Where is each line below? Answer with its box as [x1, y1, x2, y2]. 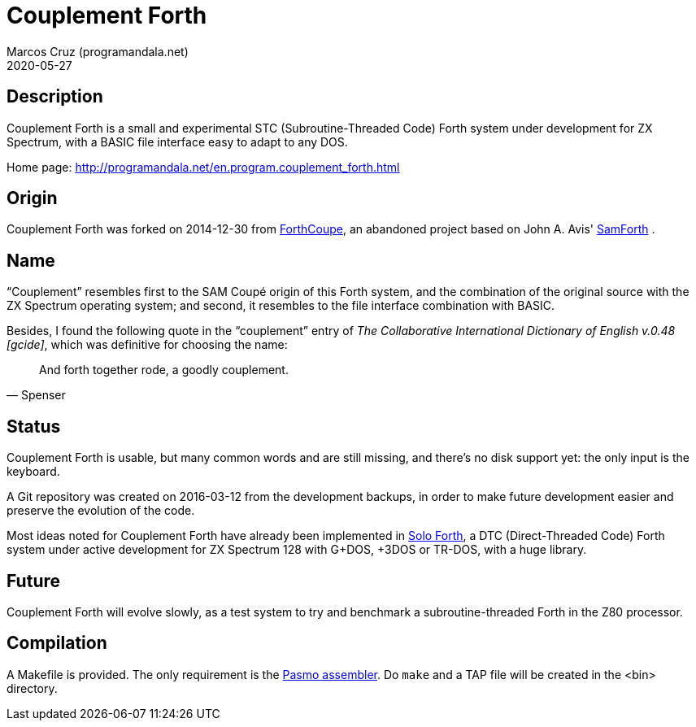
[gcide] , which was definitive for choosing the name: [7, 337, 288, 352]
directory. [7, 681, 58, 695]
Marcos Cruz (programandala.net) [7, 44, 189, 59]
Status [7, 416, 61, 437]
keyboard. [7, 464, 60, 479]
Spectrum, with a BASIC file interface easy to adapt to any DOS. [7, 134, 348, 149]
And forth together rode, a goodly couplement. [39, 363, 289, 377]
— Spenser [7, 388, 66, 403]
